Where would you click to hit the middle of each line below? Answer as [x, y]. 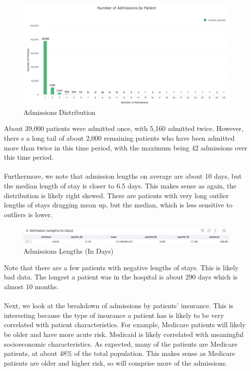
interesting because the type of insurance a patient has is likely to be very [114, 315]
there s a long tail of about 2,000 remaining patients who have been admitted [119, 138]
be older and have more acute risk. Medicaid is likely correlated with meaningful [124, 334]
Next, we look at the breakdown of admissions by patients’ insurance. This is [119, 306]
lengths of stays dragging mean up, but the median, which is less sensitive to [118, 205]
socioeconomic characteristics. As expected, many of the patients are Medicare [121, 343]
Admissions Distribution [59, 112]
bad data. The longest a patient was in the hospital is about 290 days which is [121, 277]
